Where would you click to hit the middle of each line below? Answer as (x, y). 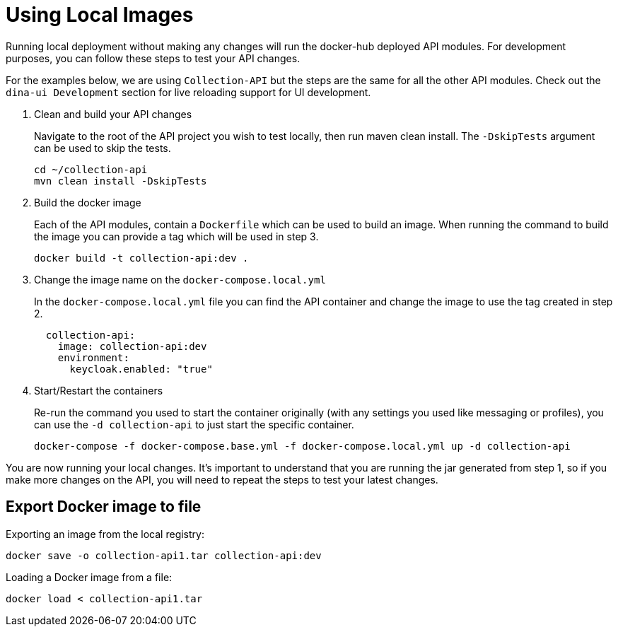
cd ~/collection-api (91, 169)
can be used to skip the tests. (103, 148)
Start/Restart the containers (99, 390)
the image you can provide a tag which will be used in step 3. (176, 236)
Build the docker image (88, 202)
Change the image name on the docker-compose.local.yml (180, 279)
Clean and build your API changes (113, 114)
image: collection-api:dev (132, 346)
